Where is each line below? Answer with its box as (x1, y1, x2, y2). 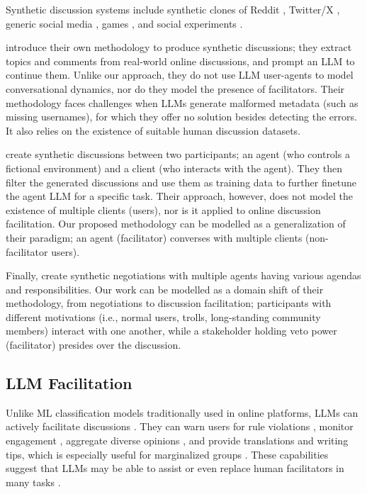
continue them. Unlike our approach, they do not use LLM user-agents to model (6, 67, 354, 82)
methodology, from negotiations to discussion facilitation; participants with (6, 296, 332, 310)
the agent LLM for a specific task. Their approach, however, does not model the (6, 189, 353, 203)
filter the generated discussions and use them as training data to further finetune (6, 174, 356, 189)
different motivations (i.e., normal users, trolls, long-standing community (6, 309, 321, 324)
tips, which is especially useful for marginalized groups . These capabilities (6, 447, 329, 461)
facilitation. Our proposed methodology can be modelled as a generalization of (6, 216, 346, 231)
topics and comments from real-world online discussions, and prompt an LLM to (6, 53, 355, 68)
